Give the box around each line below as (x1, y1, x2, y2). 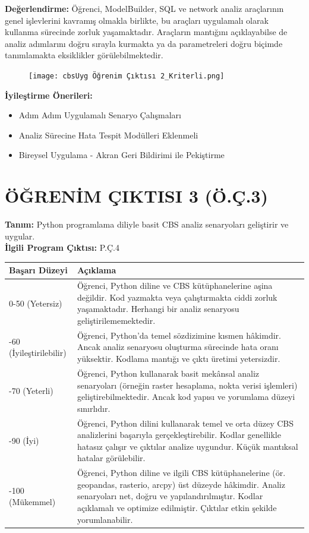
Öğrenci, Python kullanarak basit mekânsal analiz (77, 367, 260, 379)
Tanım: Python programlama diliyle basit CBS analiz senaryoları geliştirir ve (5, 218, 289, 231)
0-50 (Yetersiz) (9, 297, 62, 309)
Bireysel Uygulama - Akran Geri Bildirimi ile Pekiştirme (18, 149, 225, 161)
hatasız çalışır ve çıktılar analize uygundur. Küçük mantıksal (77, 440, 298, 452)
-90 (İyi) (9, 434, 39, 446)
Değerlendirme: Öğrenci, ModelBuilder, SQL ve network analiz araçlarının (5, 2, 284, 14)
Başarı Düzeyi (9, 264, 68, 276)
